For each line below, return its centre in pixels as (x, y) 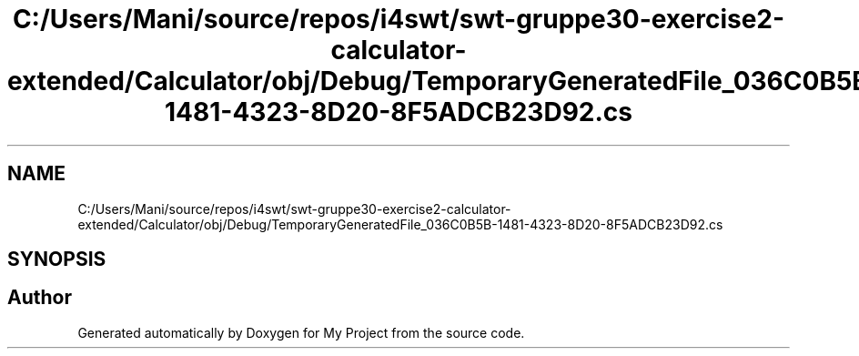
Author (40, 298)
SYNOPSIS (57, 259)
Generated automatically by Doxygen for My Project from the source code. (301, 332)
